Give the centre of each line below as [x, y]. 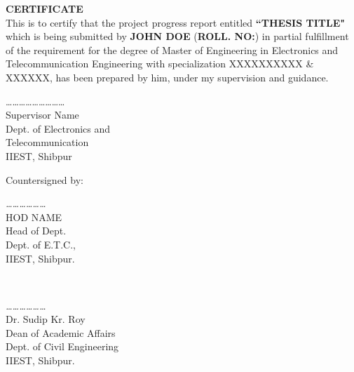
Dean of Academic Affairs [61, 332]
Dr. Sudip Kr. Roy [46, 319]
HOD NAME [34, 217]
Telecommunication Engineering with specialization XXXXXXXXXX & [160, 64]
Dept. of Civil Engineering [62, 346]
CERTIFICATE [45, 8]
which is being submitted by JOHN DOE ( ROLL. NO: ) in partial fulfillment [177, 36]
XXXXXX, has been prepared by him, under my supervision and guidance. [167, 77]
